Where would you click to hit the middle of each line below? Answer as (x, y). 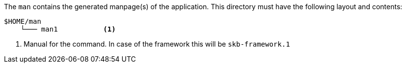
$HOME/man (23, 21)
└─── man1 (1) (68, 29)
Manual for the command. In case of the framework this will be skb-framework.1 (157, 44)
